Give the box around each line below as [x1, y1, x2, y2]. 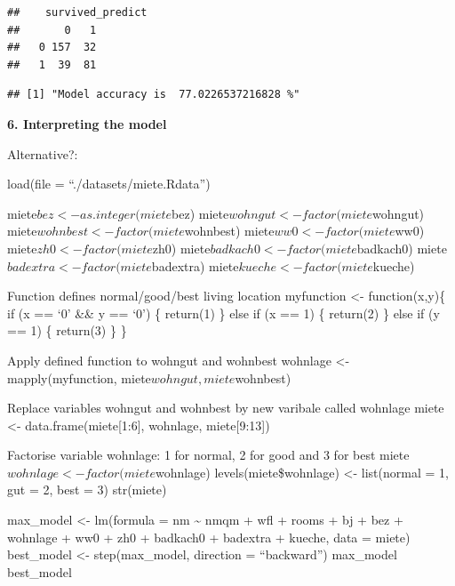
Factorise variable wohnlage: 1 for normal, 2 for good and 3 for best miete [7, 446, 410, 464]
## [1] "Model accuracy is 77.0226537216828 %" [7, 88, 300, 101]
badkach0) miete [356, 238, 447, 257]
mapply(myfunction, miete [7, 368, 151, 387]
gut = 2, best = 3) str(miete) [7, 480, 167, 499]
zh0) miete [152, 238, 211, 257]
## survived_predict [7, 6, 148, 19]
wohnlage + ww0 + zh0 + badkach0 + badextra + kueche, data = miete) [7, 527, 411, 546]
